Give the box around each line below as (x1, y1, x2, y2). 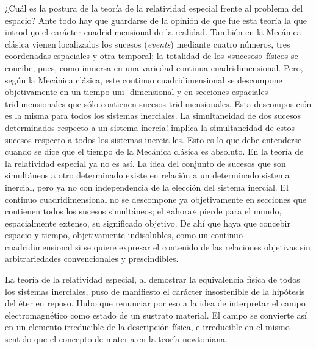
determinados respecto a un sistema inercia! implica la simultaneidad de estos (5, 121, 295, 133)
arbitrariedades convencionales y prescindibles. (5, 252, 179, 265)
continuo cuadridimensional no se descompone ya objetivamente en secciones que (5, 192, 307, 205)
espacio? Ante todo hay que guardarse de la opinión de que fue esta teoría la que (5, 13, 307, 26)
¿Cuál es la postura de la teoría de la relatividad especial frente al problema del (5, 2, 303, 14)
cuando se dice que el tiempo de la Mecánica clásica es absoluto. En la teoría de (5, 145, 304, 158)
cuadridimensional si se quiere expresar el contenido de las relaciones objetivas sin (5, 240, 311, 253)
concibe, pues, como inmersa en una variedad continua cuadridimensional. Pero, (5, 61, 303, 74)
